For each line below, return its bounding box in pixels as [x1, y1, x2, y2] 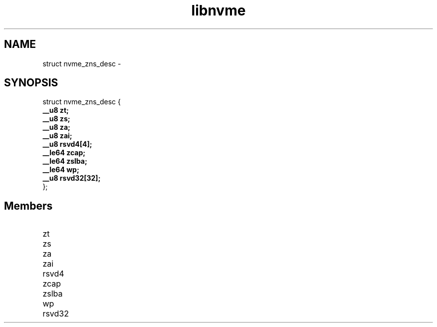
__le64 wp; [42, 165, 79, 174]
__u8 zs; [42, 114, 70, 123]
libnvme [191, 2, 246, 19]
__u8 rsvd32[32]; [42, 174, 101, 183]
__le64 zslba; [42, 157, 87, 166]
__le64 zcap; [42, 148, 86, 157]
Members [4, 199, 53, 212]
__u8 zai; [42, 131, 72, 140]
